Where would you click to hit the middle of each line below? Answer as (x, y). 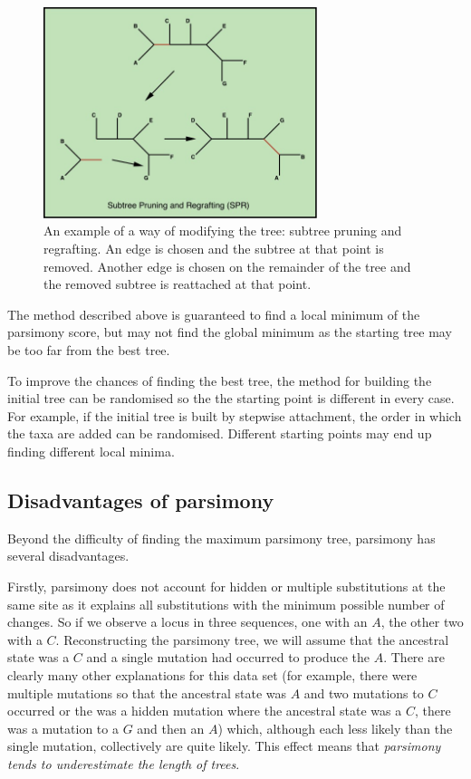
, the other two (422, 622)
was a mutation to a (63, 728)
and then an (171, 728)
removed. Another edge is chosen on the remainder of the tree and (227, 266)
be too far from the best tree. (89, 350)
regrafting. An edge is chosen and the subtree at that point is (214, 249)
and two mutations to (364, 692)
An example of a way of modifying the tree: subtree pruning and (223, 231)
